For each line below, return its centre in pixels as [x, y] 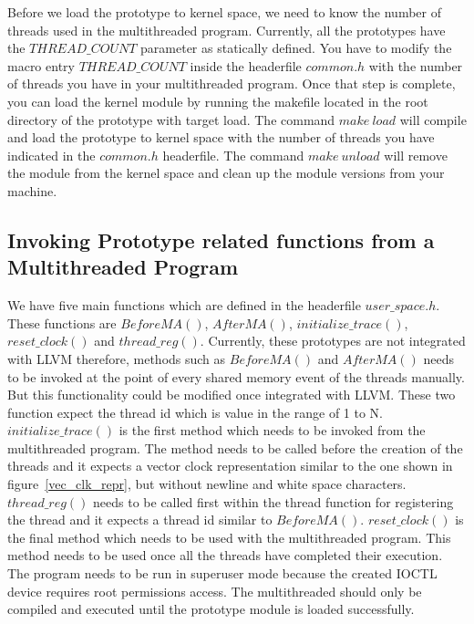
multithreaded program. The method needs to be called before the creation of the [235, 447]
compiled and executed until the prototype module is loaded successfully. [211, 609]
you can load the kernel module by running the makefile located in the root [218, 101]
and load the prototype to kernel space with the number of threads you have [221, 137]
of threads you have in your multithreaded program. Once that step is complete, [232, 83]
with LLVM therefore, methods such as [117, 358]
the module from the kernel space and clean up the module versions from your [226, 173]
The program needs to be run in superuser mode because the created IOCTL [222, 573]
